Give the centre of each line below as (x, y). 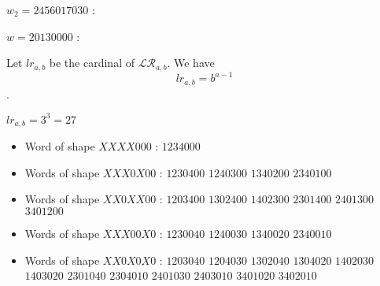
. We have (191, 63)
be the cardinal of (92, 63)
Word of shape (60, 146)
